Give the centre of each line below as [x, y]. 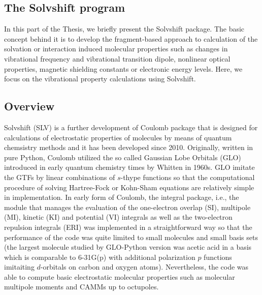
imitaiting [19, 267]
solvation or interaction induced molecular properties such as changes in [116, 49]
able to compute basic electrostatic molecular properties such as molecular [120, 276]
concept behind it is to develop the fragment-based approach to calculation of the [131, 38]
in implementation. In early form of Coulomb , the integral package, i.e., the [122, 197]
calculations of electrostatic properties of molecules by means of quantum [118, 137]
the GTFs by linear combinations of [60, 177]
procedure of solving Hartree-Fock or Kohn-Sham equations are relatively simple [129, 187]
